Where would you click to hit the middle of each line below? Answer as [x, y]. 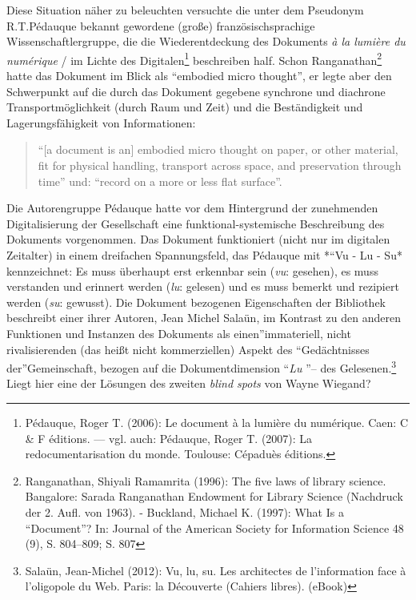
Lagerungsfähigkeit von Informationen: [101, 122]
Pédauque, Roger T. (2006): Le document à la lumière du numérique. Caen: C [217, 422]
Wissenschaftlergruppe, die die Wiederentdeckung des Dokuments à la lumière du [206, 41]
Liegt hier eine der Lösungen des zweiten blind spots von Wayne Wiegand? [189, 383]
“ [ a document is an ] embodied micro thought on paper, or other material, [218, 149]
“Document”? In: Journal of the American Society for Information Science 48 [214, 528]
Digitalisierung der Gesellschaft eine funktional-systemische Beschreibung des [196, 223]
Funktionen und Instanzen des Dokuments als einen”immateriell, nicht [179, 333]
